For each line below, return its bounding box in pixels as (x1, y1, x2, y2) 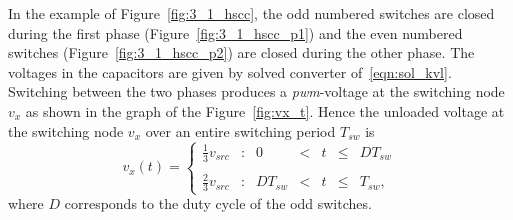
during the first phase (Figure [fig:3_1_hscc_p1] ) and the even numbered (8, 22, 463, 43)
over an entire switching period (145, 120, 336, 141)
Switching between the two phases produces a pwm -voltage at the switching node (8, 81, 505, 102)
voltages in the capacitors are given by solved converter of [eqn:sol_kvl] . (8, 61, 452, 82)
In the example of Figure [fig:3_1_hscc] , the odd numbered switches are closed (8, 3, 495, 23)
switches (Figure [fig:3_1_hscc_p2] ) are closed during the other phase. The (8, 42, 475, 63)
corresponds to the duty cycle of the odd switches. (64, 193, 372, 214)
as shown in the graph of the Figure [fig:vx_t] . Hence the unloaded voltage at (25, 100, 505, 121)
